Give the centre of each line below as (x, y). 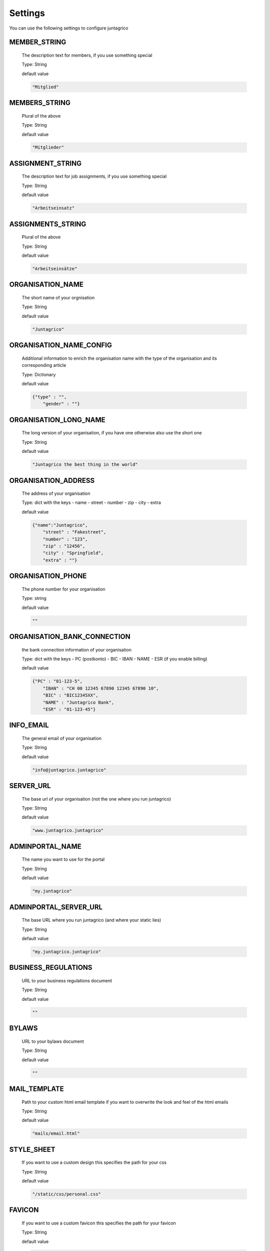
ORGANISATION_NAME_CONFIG (60, 345)
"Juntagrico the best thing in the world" (85, 465)
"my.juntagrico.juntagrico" (66, 952)
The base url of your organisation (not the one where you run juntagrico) (96, 799)
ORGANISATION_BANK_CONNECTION (70, 636)
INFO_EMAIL (29, 725)
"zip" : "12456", (64, 546)
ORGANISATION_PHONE (48, 576)
